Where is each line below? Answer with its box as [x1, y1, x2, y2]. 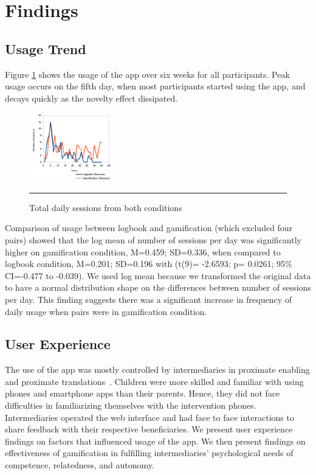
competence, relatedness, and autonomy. [5, 459, 154, 471]
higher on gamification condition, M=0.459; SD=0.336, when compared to [5, 245, 281, 258]
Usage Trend [5, 39, 86, 58]
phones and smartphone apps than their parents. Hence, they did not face [5, 387, 280, 400]
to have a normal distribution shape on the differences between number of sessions [5, 281, 311, 294]
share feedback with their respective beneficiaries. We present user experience [5, 423, 293, 435]
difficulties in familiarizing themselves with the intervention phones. [5, 399, 256, 412]
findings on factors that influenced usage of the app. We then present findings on [5, 434, 306, 447]
